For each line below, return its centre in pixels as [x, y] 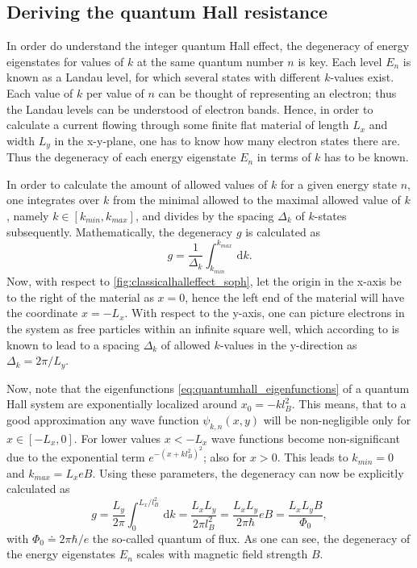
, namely [28, 215]
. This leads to [313, 457]
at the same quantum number [210, 61]
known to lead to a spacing [73, 344]
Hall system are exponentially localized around [122, 404]
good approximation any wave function [103, 419]
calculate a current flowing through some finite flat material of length [178, 125]
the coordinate [42, 313]
